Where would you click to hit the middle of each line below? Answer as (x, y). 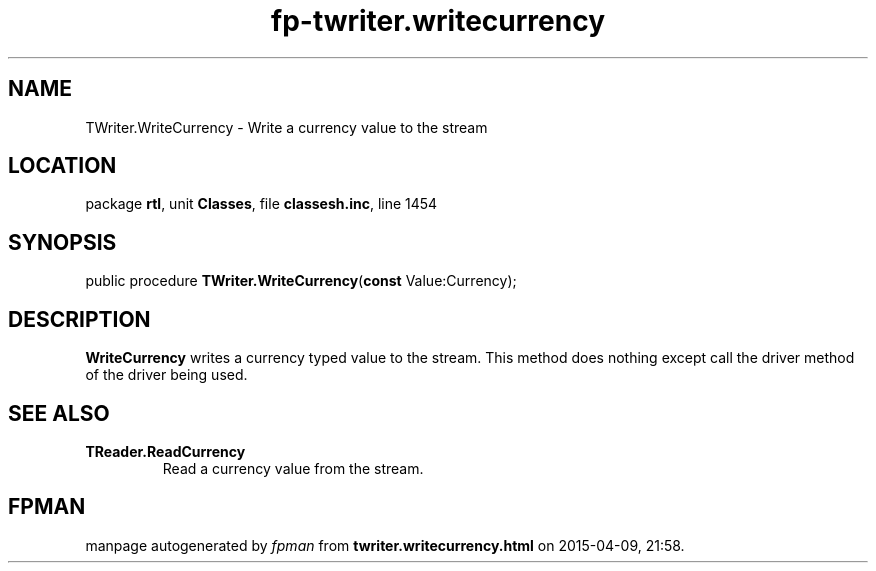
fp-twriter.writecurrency (438, 21)
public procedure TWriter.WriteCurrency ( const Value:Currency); (301, 281)
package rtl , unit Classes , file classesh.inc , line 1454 (261, 204)
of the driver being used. (166, 375)
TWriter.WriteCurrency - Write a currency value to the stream (286, 127)
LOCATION (62, 166)
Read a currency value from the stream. (293, 468)
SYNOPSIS (62, 242)
